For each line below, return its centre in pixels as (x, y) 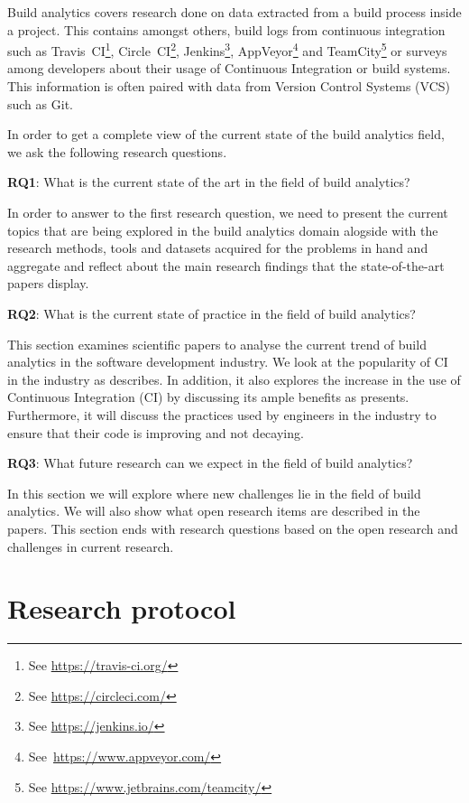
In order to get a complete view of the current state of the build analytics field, (226, 134)
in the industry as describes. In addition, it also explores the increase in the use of (234, 379)
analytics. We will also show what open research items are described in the (214, 511)
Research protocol (122, 608)
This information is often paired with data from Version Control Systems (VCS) (229, 86)
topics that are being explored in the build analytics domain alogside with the (223, 230)
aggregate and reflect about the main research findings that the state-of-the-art (226, 265)
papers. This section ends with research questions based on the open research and (233, 528)
